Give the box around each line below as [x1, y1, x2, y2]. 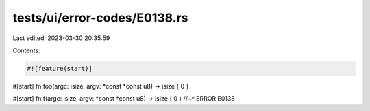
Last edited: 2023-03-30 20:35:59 [12, 34, 110, 42]
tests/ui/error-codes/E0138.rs [12, 10, 188, 25]
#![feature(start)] [27, 65, 92, 72]
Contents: [12, 46, 40, 54]
